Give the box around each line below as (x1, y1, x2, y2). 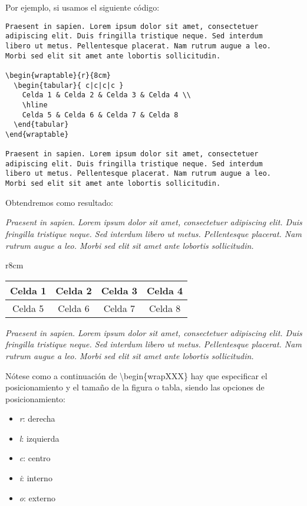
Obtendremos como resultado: (5, 196, 114, 208)
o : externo (19, 491, 56, 504)
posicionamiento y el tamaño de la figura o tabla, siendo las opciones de (5, 381, 265, 393)
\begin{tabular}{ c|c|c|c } (14, 81, 124, 90)
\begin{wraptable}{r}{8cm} (5, 71, 111, 80)
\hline (22, 100, 48, 109)
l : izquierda (19, 432, 60, 444)
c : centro (19, 452, 51, 464)
